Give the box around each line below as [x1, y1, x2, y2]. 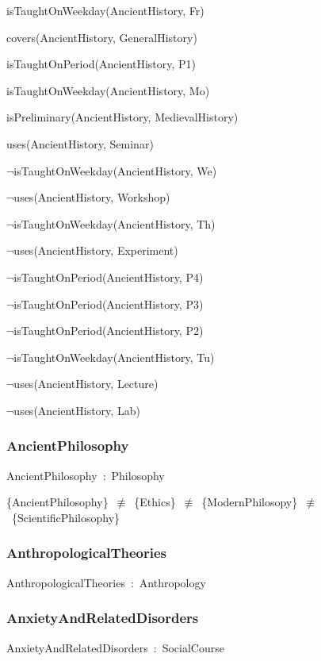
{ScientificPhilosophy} [11, 509, 120, 525]
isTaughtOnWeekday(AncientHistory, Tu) [13, 348, 215, 365]
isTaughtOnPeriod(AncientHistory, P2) [13, 322, 204, 339]
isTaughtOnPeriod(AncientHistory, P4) [13, 268, 204, 285]
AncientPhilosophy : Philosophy [6, 467, 165, 483]
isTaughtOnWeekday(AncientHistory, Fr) [6, 2, 204, 18]
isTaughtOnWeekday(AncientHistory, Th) [13, 215, 216, 232]
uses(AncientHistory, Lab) [13, 402, 140, 418]
